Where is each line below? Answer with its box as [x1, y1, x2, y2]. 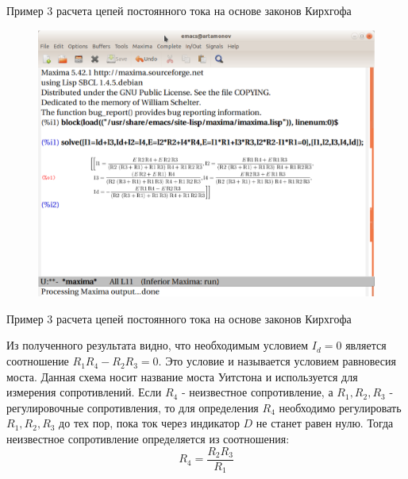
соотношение [6, 353, 69, 369]
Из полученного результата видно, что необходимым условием [6, 337, 309, 353]
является [345, 337, 387, 353]
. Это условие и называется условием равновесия [158, 353, 397, 369]
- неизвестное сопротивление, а [181, 384, 333, 400]
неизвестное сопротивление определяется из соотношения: [6, 431, 290, 447]
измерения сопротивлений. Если [6, 384, 162, 400]
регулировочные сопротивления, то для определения [6, 399, 259, 415]
